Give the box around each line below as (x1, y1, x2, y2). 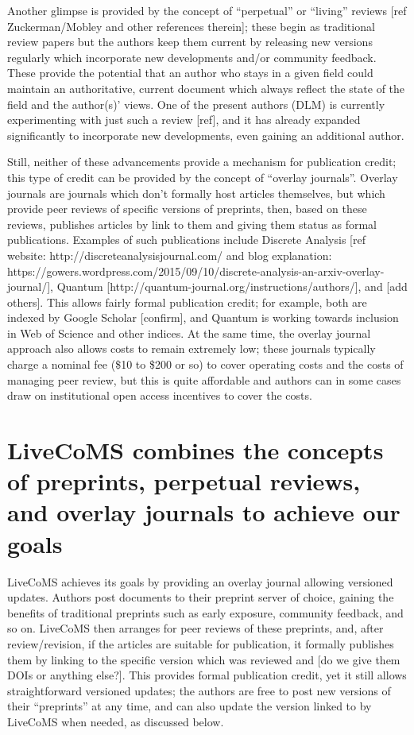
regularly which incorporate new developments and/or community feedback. (7, 48, 377, 65)
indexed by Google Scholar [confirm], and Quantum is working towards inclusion (7, 309, 399, 326)
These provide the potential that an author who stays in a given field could (7, 64, 373, 81)
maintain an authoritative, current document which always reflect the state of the (7, 79, 405, 96)
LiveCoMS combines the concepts (7, 434, 384, 466)
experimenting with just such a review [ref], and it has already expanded (7, 111, 361, 128)
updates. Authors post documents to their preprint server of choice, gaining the (7, 589, 394, 605)
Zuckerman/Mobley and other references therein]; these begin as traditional (7, 17, 375, 34)
